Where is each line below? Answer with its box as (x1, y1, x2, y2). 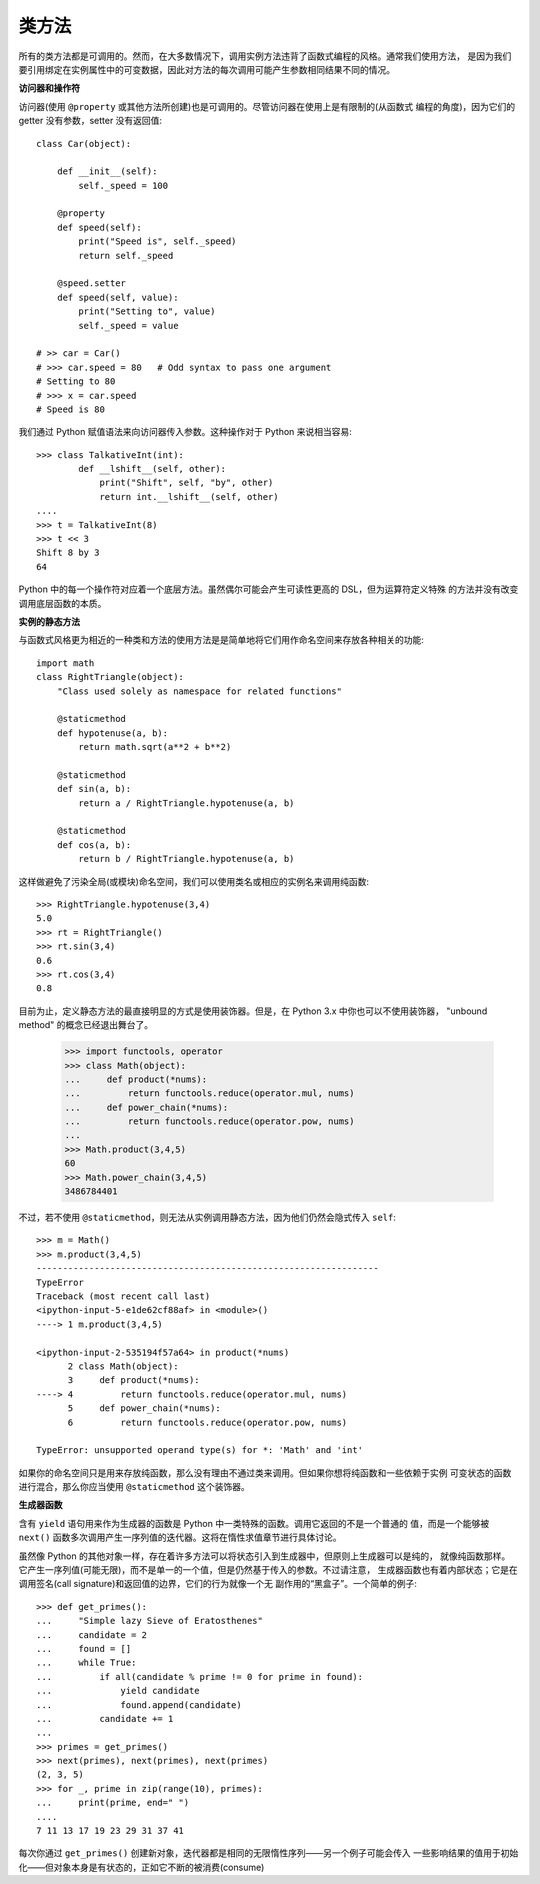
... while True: (36, 1657, 137, 1669)
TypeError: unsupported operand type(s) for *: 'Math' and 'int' (36, 1445, 364, 1456)
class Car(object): (36, 138, 132, 149)
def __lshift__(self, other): (78, 463, 227, 475)
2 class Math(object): (67, 1360, 179, 1372)
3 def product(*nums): (67, 1375, 200, 1386)
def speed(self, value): (56, 291, 179, 303)
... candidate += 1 (36, 1713, 174, 1724)
